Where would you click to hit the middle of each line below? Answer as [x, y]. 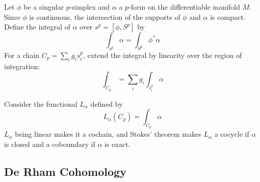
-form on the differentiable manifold [184, 7]
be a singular [44, 7]
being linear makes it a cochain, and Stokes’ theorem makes [108, 134]
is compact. [228, 17]
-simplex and [90, 7]
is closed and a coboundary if [50, 144]
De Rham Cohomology [65, 171]
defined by [107, 103]
